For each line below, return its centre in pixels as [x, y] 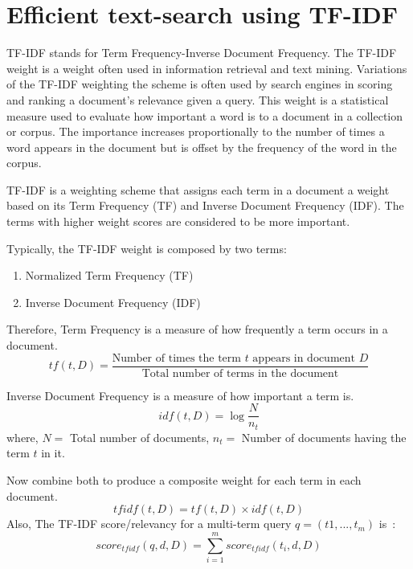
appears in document [304, 358]
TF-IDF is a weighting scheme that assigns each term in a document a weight [198, 189]
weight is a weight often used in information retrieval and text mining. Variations [207, 68]
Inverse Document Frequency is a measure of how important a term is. [180, 395]
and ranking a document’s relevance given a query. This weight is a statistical [198, 99]
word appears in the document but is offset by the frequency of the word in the [202, 147]
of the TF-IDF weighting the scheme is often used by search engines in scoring [200, 84]
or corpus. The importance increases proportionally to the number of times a [196, 131]
